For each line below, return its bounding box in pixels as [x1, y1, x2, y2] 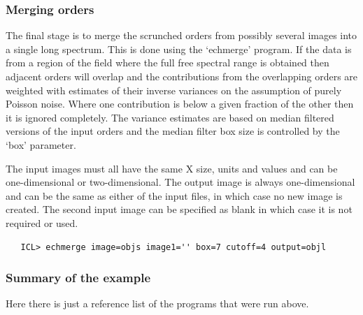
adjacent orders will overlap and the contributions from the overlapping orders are [6, 69, 358, 83]
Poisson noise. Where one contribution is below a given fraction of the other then [6, 96, 354, 111]
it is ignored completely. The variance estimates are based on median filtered [6, 110, 334, 124]
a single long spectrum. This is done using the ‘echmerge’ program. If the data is [6, 41, 352, 56]
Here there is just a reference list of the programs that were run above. [6, 296, 309, 311]
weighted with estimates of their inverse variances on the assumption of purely [6, 82, 342, 97]
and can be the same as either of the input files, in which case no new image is [6, 188, 343, 203]
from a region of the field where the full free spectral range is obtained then [6, 55, 329, 70]
